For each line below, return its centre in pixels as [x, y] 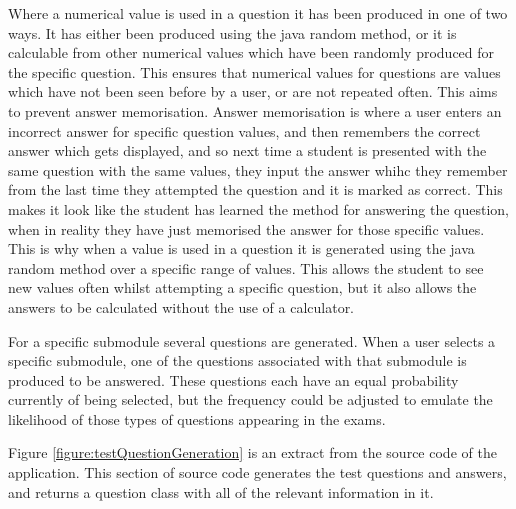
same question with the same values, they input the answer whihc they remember [258, 169]
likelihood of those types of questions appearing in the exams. [197, 418]
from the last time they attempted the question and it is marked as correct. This [255, 189]
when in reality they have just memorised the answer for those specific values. [246, 228]
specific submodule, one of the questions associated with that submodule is [237, 360]
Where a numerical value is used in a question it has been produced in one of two [258, 13]
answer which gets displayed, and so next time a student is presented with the [247, 150]
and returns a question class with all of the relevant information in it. [221, 491]
